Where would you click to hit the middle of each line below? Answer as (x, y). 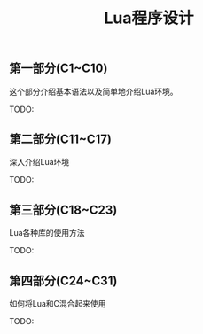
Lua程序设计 (149, 18)
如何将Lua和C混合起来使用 (58, 304)
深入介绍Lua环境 (39, 162)
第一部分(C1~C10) (59, 69)
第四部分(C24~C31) (63, 280)
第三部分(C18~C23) (63, 210)
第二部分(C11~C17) (61, 139)
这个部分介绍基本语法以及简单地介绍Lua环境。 (94, 91)
